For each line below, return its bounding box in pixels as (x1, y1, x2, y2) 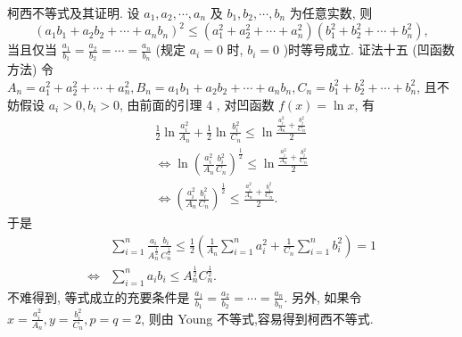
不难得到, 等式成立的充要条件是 (7, 287, 190, 306)
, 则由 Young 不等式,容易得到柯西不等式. (141, 308, 374, 327)
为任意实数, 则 (289, 4, 373, 21)
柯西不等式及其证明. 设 (7, 4, 140, 21)
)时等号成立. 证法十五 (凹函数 (283, 40, 455, 59)
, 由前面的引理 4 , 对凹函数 (119, 95, 275, 113)
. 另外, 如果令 (284, 287, 362, 306)
